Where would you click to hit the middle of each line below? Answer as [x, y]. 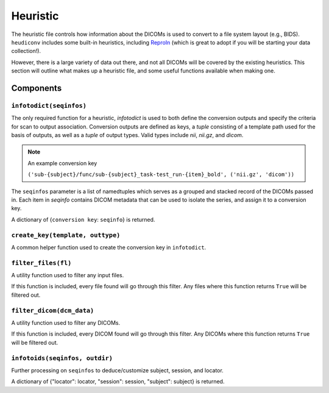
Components [37, 88]
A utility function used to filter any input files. [68, 275]
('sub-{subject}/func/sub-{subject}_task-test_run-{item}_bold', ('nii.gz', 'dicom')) [161, 175]
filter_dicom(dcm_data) [53, 310]
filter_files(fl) [41, 263]
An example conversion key [62, 163]
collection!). [26, 51]
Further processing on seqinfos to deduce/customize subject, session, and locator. [117, 370]
